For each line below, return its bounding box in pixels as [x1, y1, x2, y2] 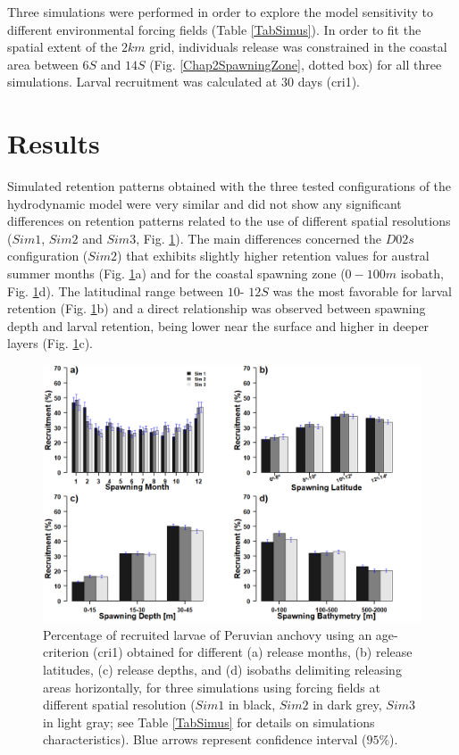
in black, [228, 695, 276, 714]
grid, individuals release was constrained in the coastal [149, 37, 447, 56]
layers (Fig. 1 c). [7, 334, 93, 353]
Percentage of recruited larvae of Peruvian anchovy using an [43, 625, 372, 643]
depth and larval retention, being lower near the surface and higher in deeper [7, 316, 430, 335]
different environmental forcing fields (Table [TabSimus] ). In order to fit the [7, 20, 421, 38]
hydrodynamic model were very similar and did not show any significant [7, 194, 402, 212]
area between [7, 54, 79, 73]
